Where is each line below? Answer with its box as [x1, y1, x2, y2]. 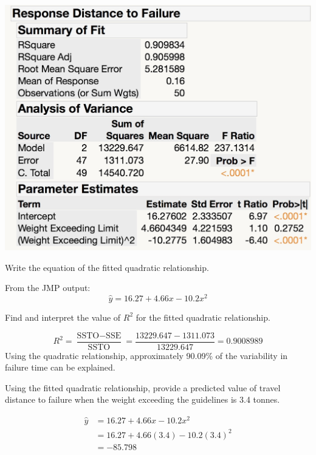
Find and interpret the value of [5, 310, 121, 323]
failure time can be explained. [5, 361, 115, 374]
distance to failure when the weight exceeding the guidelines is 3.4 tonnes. [5, 393, 280, 406]
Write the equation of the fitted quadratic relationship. [5, 261, 209, 273]
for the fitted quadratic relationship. [136, 310, 270, 323]
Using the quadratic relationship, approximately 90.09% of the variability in [5, 349, 288, 361]
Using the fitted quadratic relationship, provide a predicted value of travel [5, 381, 281, 394]
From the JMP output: [5, 281, 91, 294]
